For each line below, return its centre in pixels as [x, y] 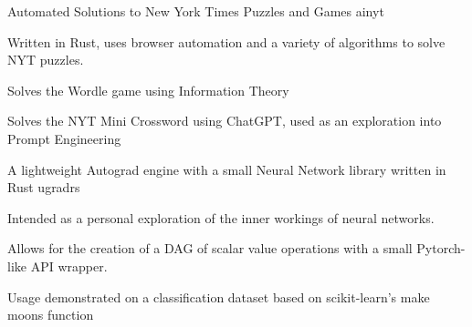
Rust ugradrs [44, 187]
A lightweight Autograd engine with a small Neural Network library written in [227, 169]
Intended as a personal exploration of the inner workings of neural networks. [221, 217]
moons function [51, 315]
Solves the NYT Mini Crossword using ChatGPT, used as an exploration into [225, 121]
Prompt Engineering [64, 138]
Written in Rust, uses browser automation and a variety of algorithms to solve [226, 41]
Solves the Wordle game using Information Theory [148, 90]
